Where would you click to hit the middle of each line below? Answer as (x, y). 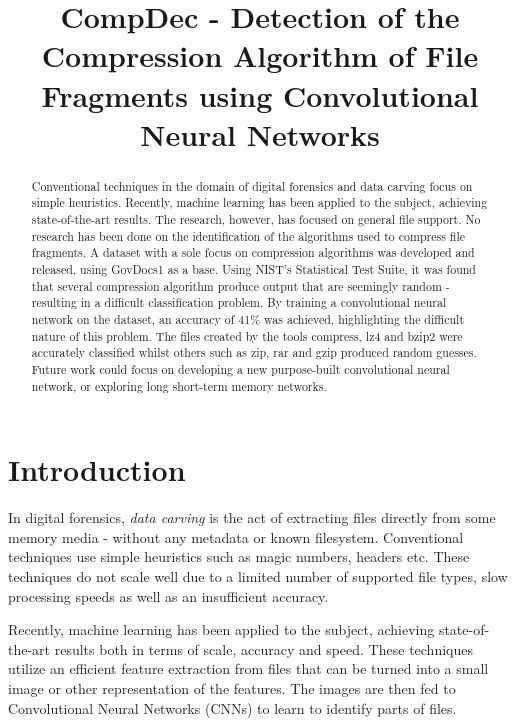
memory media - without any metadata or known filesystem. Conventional (236, 536)
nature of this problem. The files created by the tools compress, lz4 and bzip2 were (247, 335)
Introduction (97, 469)
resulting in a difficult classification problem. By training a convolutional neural (239, 302)
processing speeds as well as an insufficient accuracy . (168, 595)
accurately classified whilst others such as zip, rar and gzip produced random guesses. (254, 352)
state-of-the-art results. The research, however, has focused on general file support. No (256, 219)
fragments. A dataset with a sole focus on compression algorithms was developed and (253, 252)
